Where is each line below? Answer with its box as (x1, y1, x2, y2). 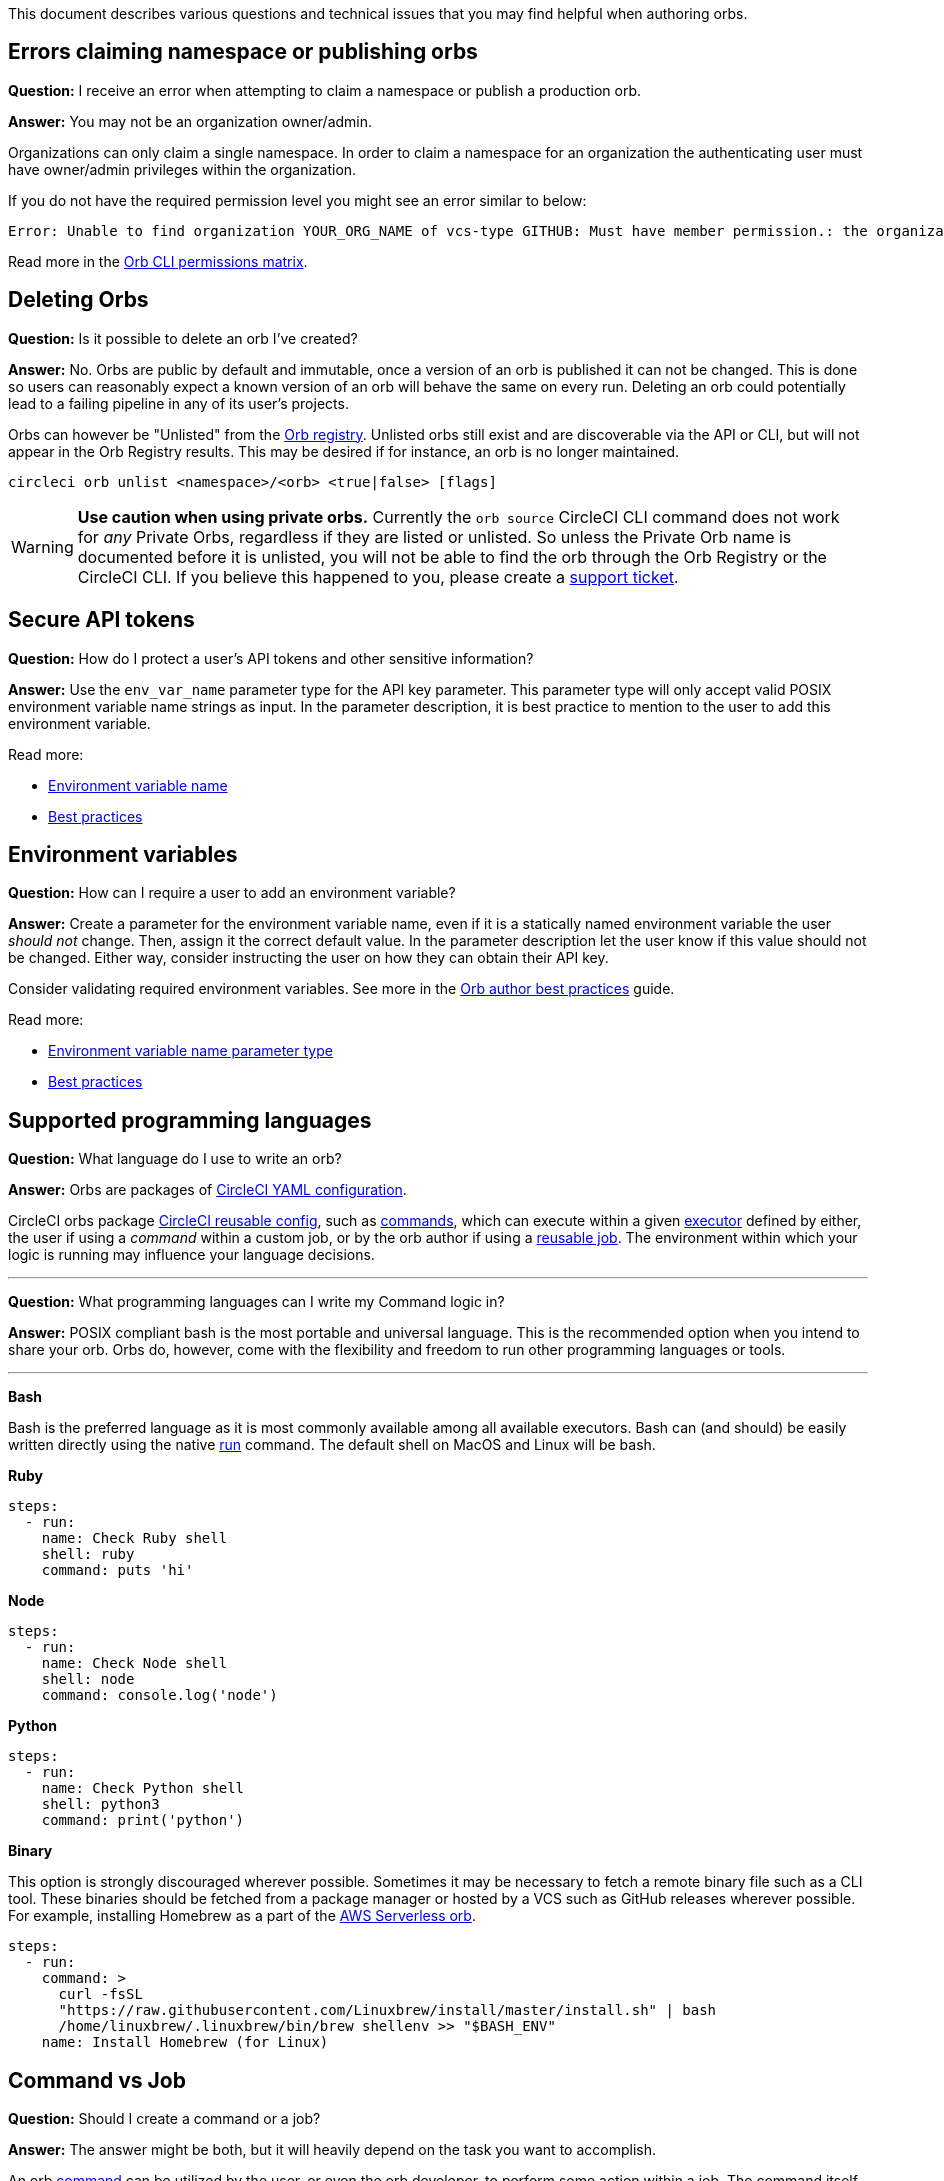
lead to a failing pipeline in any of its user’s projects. (8, 394, 349, 412)
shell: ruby (41, 1546, 135, 1563)
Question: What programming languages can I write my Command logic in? (8, 1293, 505, 1311)
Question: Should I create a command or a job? (8, 2110, 321, 2128)
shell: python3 (41, 1796, 160, 1813)
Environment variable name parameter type (48, 1042, 333, 1060)
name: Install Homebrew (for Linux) (41, 2034, 329, 2051)
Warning (11, 536, 74, 557)
